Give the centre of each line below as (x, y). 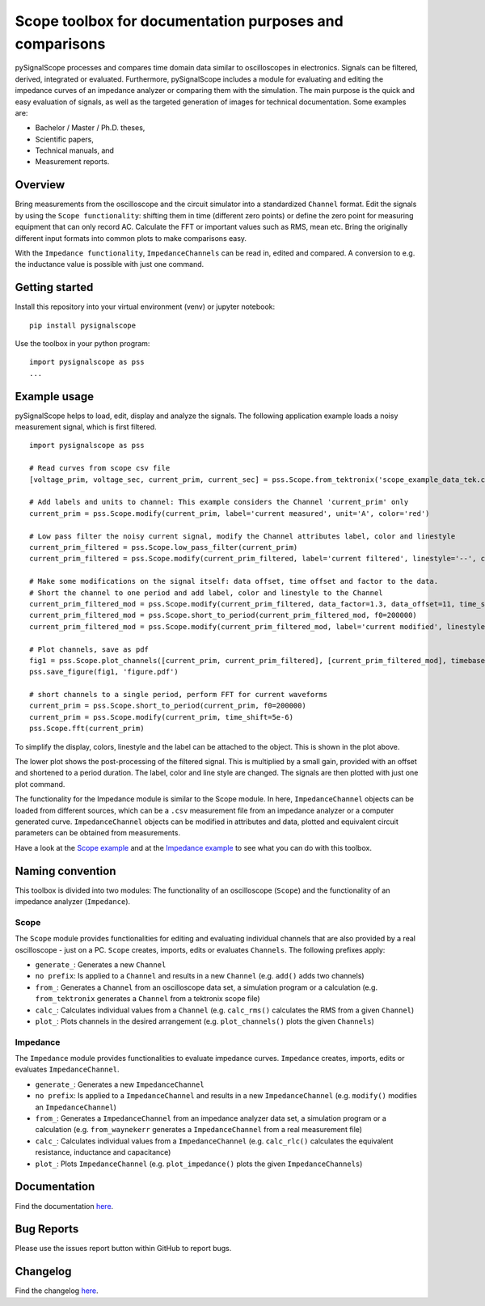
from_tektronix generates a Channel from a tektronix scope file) (148, 999)
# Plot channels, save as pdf (89, 649)
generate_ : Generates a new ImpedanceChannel (120, 1084)
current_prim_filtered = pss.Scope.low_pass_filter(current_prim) (164, 547)
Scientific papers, (65, 139)
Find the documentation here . (64, 1206)
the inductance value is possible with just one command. (110, 264)
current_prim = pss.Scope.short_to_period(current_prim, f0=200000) (168, 706)
